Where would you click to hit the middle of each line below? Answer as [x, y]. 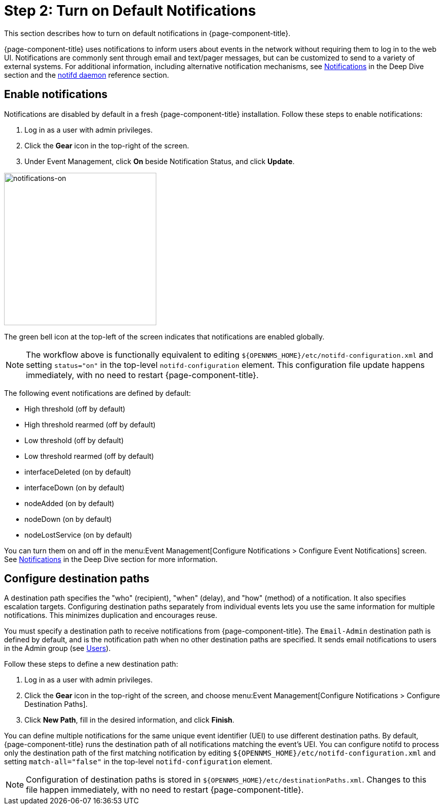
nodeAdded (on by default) [70, 503]
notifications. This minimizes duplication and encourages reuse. [111, 615]
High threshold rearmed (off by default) [90, 424]
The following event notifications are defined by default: [98, 393]
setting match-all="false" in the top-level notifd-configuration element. [138, 762]
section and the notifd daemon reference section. [87, 75]
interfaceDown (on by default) [75, 487]
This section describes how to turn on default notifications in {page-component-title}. [147, 33]
